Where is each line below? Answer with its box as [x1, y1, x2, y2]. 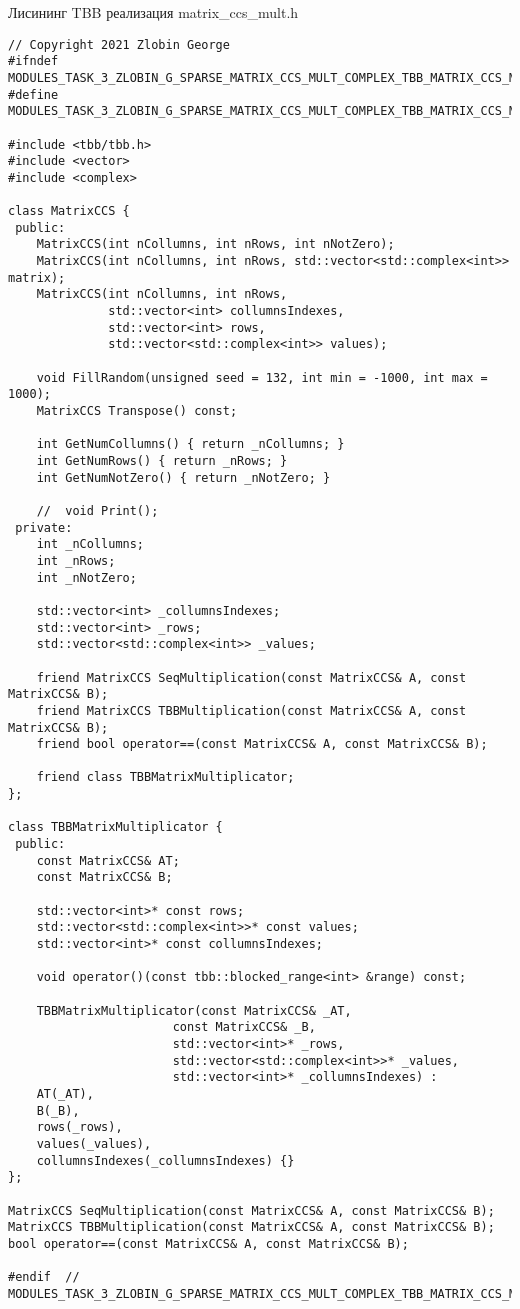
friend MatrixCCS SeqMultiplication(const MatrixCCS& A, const [36, 670, 467, 685]
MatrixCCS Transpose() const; [36, 404, 238, 419]
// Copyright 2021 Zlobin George [8, 37, 230, 52]
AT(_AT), [36, 1086, 94, 1101]
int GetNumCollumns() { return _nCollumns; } [36, 437, 345, 452]
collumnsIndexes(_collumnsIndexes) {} [36, 1153, 295, 1168]
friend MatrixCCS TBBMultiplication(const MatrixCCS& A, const [36, 703, 467, 718]
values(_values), [36, 1136, 152, 1151]
